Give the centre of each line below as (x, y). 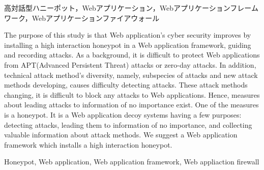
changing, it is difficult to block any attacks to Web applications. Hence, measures (132, 94)
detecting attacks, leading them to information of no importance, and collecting (128, 124)
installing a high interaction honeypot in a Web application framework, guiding (128, 45)
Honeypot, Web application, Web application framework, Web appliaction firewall (132, 162)
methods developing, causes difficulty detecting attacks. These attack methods (126, 85)
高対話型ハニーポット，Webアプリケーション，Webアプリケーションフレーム (131, 8)
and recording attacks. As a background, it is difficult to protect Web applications (132, 55)
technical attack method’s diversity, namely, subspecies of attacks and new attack (131, 75)
